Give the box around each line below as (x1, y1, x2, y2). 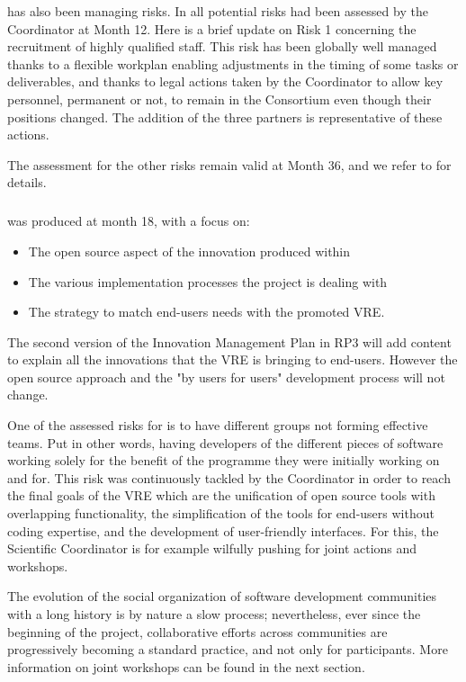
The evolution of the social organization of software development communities (7, 587, 437, 606)
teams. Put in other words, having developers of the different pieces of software (7, 433, 444, 452)
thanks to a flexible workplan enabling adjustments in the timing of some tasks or (7, 54, 459, 73)
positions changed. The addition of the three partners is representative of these (7, 107, 443, 126)
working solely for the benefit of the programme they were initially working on (7, 451, 440, 470)
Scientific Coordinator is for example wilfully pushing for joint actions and (7, 539, 417, 558)
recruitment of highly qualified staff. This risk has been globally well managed (7, 37, 437, 56)
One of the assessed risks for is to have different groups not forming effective (7, 416, 428, 435)
